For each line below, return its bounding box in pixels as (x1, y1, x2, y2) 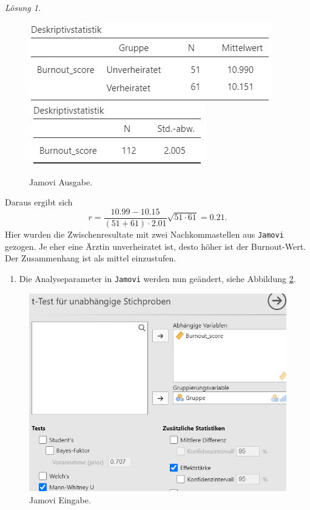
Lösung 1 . (5, 1, 41, 13)
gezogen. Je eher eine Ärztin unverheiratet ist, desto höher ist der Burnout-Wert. (5, 239, 306, 252)
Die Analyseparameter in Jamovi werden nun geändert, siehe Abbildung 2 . (19, 272, 296, 284)
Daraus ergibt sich (5, 196, 73, 208)
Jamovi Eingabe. (29, 493, 91, 506)
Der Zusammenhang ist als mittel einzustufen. (5, 252, 177, 264)
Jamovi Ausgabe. (29, 175, 93, 188)
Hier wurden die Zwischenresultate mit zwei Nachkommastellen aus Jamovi (5, 228, 284, 241)
